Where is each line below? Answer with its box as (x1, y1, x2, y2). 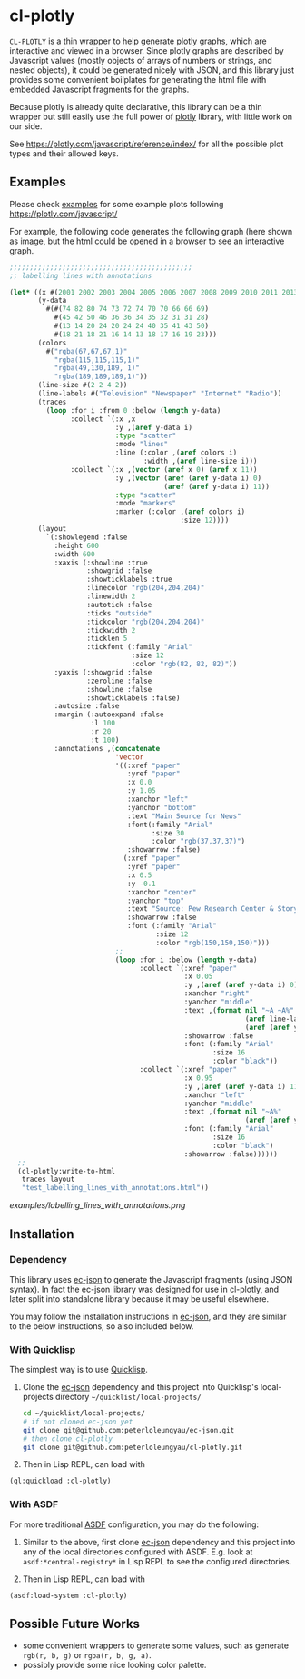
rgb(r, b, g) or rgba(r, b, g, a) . (22, 1650, 152, 1661)
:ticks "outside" (86, 608, 152, 618)
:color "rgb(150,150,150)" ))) (155, 938, 271, 947)
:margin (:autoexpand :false (54, 710, 165, 719)
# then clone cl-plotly (22, 1434, 113, 1444)
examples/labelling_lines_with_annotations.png (9, 1200, 186, 1211)
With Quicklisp (9, 1343, 76, 1355)
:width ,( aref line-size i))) (143, 456, 258, 465)
